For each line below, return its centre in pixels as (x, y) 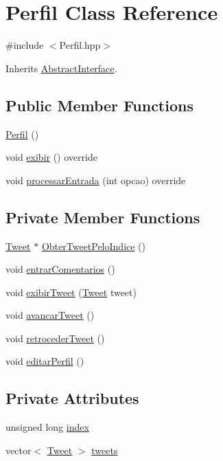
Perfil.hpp (80, 45)
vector (19, 450)
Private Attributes (72, 398)
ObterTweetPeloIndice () (94, 246)
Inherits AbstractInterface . (61, 68)
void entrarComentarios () (60, 269)
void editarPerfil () (45, 361)
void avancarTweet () (50, 315)
